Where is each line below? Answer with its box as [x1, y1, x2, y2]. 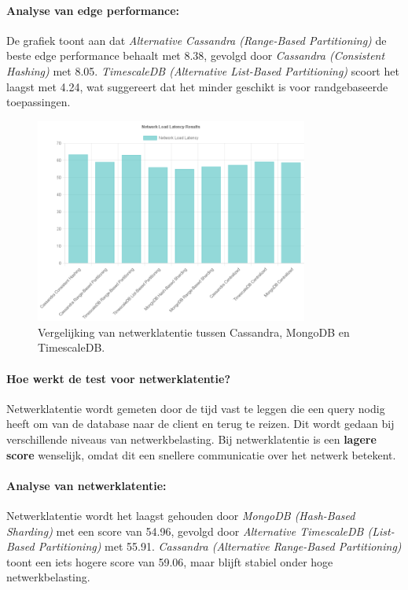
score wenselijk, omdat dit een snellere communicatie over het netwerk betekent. [6, 446, 396, 463]
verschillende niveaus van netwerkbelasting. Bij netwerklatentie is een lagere [6, 430, 377, 447]
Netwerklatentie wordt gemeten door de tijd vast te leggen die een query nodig [6, 400, 385, 416]
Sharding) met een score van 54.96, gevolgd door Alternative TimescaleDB [6, 522, 364, 539]
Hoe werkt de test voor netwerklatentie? [6, 370, 231, 386]
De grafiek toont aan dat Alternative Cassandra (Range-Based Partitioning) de [6, 31, 387, 48]
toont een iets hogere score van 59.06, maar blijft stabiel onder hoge [6, 553, 333, 570]
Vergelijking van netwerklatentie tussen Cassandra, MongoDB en [38, 323, 350, 340]
